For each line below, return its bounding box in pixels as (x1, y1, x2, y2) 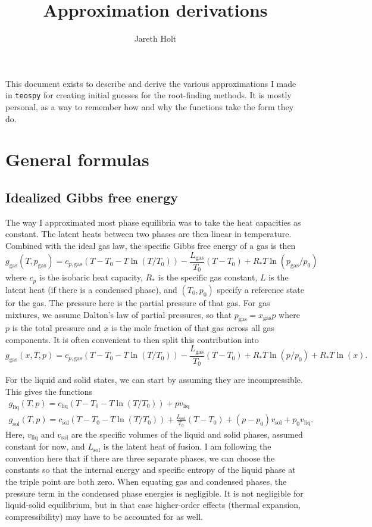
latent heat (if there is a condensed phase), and (5, 283, 177, 295)
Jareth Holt (134, 32, 177, 45)
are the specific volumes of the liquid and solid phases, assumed (71, 428, 303, 440)
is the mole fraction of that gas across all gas (111, 322, 275, 334)
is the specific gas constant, (158, 271, 258, 283)
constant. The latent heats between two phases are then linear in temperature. (5, 227, 292, 240)
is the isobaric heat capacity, (39, 271, 143, 283)
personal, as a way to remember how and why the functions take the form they (5, 100, 294, 113)
